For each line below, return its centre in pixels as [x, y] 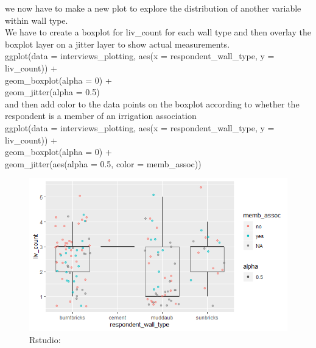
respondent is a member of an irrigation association [101, 116]
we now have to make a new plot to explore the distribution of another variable [153, 8]
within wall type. [37, 20]
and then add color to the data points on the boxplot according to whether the [152, 103]
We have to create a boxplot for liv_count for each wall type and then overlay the [158, 32]
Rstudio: [45, 339]
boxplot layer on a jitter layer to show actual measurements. [118, 44]
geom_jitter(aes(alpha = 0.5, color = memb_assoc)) [103, 163]
